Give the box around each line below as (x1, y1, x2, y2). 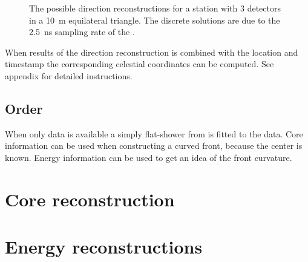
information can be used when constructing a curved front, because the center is (5, 139, 303, 152)
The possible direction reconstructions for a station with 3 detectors (29, 2, 281, 14)
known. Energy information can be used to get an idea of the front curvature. (5, 151, 292, 163)
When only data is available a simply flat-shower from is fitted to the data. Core (5, 127, 303, 140)
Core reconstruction (5, 186, 175, 211)
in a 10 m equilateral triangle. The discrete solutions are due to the (29, 13, 280, 26)
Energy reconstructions (5, 234, 203, 259)
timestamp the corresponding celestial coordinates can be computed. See (5, 57, 274, 70)
